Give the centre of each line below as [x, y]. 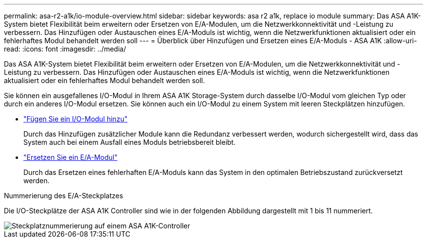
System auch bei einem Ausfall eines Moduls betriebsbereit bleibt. [130, 142]
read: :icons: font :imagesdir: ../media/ [65, 49]
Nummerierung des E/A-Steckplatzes [64, 196]
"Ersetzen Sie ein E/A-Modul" [71, 157]
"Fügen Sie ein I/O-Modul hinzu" [76, 119]
